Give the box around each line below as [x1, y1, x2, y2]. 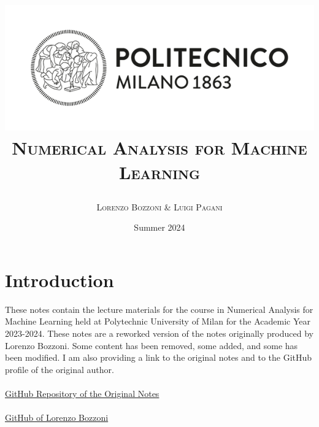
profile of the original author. [5, 363, 114, 375]
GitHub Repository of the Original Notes [5, 387, 159, 399]
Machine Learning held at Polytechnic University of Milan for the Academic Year [5, 315, 311, 328]
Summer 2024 [134, 221, 185, 234]
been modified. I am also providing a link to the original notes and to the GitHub [5, 351, 312, 364]
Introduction [5, 267, 114, 292]
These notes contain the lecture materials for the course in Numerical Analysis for [5, 302, 313, 315]
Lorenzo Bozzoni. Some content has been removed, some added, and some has [5, 339, 298, 352]
